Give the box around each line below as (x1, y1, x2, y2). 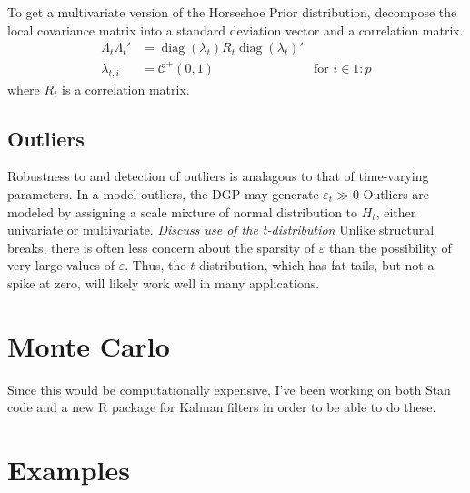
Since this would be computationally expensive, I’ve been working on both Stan (7, 379, 451, 398)
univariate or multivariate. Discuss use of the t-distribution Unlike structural (7, 220, 435, 239)
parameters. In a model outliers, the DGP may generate (7, 184, 319, 203)
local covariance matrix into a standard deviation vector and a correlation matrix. (7, 20, 464, 39)
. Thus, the (125, 256, 186, 275)
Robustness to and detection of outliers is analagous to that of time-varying (7, 166, 429, 186)
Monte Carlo (7, 327, 170, 364)
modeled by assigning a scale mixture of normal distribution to (7, 202, 358, 221)
